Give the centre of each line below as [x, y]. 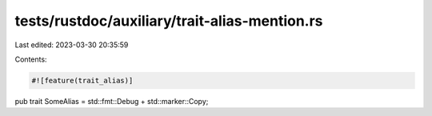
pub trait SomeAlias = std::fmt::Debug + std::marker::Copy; [112, 101]
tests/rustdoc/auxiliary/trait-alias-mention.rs [169, 21]
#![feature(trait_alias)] [82, 80]
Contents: [31, 59]
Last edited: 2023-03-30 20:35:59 [72, 45]
